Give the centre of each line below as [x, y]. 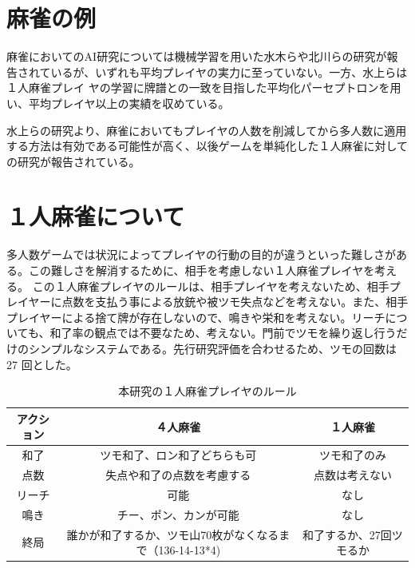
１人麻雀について [96, 216]
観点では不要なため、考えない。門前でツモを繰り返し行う [245, 333]
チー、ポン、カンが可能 [178, 514]
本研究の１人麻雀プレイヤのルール [207, 391]
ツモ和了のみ [352, 455]
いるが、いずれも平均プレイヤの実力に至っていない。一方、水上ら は [229, 71]
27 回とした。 [42, 364]
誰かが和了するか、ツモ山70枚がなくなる [173, 534]
